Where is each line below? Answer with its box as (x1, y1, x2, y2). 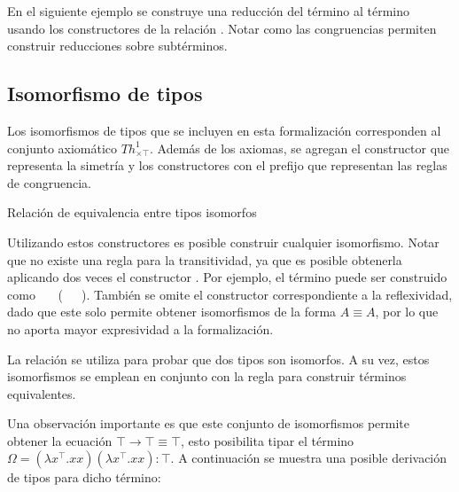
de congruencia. (7, 173, 91, 191)
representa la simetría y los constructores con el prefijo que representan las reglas (7, 156, 447, 175)
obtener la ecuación (7, 431, 113, 449)
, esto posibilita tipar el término (181, 431, 354, 449)
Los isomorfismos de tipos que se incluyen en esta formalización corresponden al (7, 121, 441, 139)
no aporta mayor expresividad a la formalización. (7, 319, 274, 338)
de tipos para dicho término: (7, 468, 161, 487)
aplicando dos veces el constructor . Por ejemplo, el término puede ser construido (7, 268, 447, 286)
